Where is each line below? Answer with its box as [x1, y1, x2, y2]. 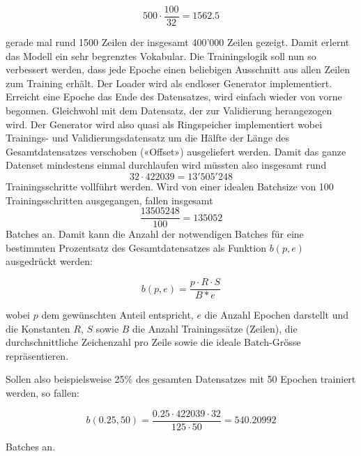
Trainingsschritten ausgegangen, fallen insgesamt [6, 192, 213, 207]
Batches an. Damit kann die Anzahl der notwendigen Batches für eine [6, 227, 304, 241]
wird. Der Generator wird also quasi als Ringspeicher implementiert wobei [6, 116, 323, 131]
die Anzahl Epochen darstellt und [204, 307, 349, 322]
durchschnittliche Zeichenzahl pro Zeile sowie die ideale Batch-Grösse [6, 335, 301, 349]
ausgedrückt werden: [6, 254, 93, 268]
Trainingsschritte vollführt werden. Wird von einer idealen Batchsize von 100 [6, 179, 334, 193]
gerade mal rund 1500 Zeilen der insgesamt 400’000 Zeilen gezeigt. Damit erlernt [6, 35, 350, 50]
